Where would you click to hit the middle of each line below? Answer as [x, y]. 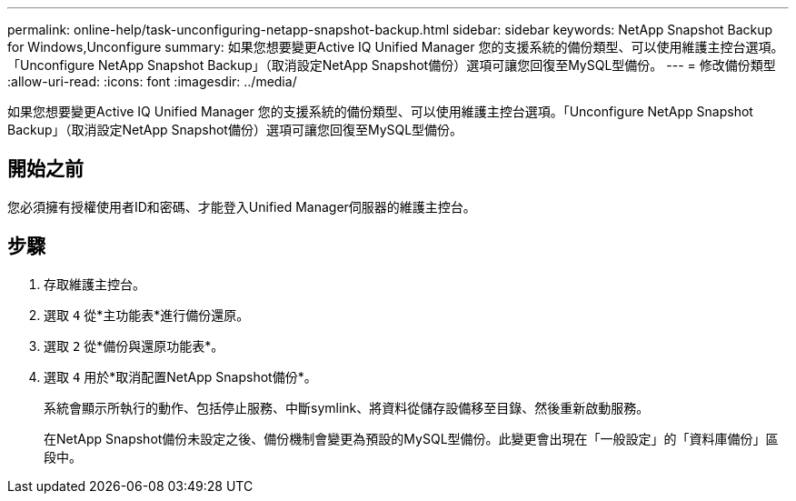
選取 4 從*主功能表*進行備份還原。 [147, 315]
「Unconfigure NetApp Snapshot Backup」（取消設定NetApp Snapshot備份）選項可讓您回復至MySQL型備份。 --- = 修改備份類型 [392, 65]
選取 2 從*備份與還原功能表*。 [134, 346]
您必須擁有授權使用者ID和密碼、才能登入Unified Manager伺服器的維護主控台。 [242, 206]
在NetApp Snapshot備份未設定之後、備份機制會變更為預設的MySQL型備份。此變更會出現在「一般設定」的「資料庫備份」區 [411, 438]
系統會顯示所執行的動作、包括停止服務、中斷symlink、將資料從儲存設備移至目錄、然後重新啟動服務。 [347, 407]
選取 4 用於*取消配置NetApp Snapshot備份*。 [180, 376]
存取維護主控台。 [95, 284]
